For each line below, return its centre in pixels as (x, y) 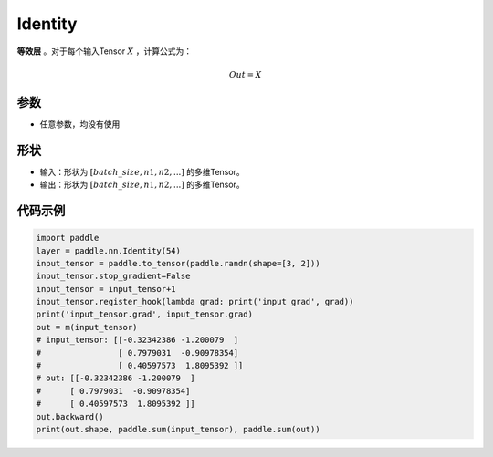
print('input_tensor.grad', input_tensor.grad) (144, 314)
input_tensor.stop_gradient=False (113, 276)
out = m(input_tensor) (87, 327)
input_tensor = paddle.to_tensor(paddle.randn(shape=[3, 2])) (178, 263)
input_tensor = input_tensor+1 (106, 289)
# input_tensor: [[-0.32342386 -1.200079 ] (137, 340)
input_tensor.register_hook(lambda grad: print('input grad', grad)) (195, 302)
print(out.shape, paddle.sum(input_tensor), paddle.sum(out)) (178, 429)
